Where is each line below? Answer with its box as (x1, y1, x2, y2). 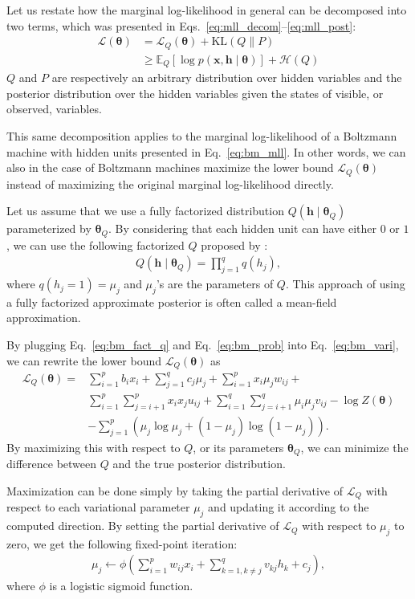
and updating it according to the (208, 499, 369, 515)
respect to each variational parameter (6, 499, 190, 515)
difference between (6, 455, 97, 472)
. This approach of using (285, 275, 405, 292)
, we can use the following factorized (6, 236, 185, 253)
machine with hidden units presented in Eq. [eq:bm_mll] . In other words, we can (6, 143, 406, 160)
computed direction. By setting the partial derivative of (6, 517, 279, 534)
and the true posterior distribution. (112, 455, 286, 472)
